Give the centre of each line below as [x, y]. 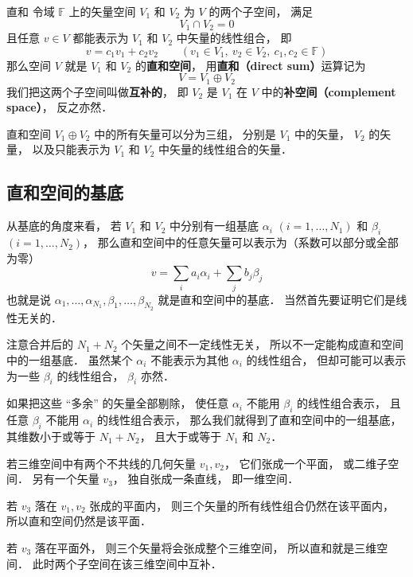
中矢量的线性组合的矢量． [226, 149]
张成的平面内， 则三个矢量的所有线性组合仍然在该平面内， [242, 505]
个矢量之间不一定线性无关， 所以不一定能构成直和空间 [262, 344]
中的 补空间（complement [329, 91]
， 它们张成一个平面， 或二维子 [306, 463]
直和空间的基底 [65, 192]
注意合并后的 [40, 344]
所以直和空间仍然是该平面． [79, 521]
